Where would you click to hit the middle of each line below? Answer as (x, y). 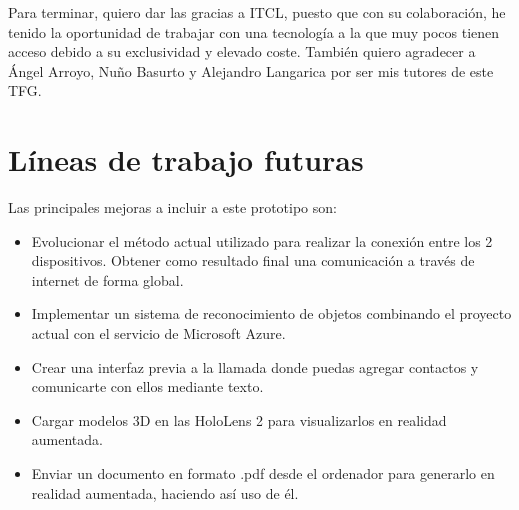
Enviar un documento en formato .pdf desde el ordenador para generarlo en (263, 473)
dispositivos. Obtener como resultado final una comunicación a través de (253, 260)
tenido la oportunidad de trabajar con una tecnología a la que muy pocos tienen (254, 31)
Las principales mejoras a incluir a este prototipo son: (172, 207)
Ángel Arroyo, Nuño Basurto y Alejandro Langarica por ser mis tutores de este (251, 70)
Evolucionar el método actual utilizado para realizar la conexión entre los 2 (262, 240)
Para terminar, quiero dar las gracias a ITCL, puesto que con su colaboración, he (257, 12)
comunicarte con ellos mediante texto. (147, 386)
